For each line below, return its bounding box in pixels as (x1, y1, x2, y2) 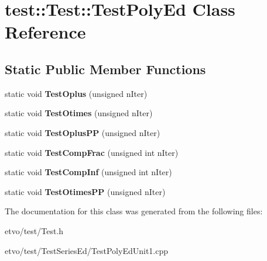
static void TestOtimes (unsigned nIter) (5, 107, 153, 119)
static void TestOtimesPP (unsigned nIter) (5, 185, 166, 197)
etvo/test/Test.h (5, 224, 64, 236)
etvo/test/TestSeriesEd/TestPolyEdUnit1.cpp (5, 244, 169, 256)
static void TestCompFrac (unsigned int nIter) (5, 146, 179, 158)
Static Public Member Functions (5, 60, 206, 78)
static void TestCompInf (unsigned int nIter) (5, 166, 172, 178)
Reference (5, 20, 86, 44)
